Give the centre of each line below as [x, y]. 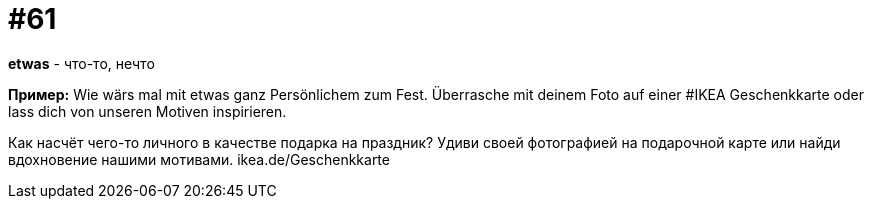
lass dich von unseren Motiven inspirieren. [147, 111]
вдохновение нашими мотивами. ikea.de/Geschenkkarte [199, 159]
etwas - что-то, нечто [81, 63]
